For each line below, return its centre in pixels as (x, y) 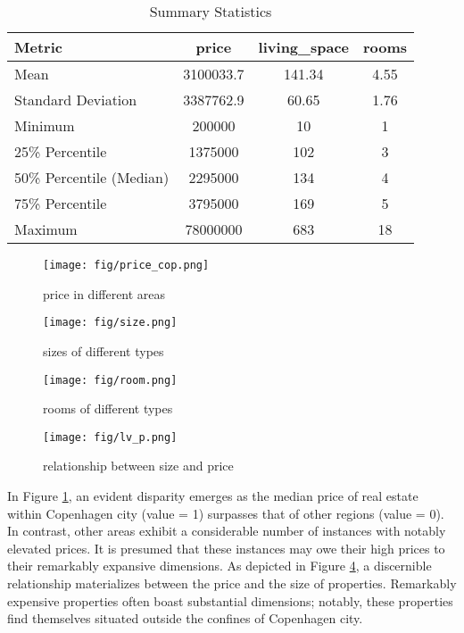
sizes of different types (104, 350)
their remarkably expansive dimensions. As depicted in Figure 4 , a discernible (220, 566)
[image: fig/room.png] (110, 380)
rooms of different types (108, 408)
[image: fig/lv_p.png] (110, 437)
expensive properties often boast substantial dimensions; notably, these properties (230, 600)
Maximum (46, 229)
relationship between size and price (138, 466)
